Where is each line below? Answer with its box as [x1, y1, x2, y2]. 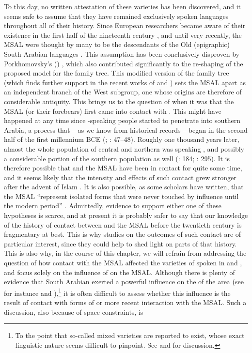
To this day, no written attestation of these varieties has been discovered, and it [4, 1, 241, 11]
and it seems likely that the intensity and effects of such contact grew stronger [4, 172, 236, 182]
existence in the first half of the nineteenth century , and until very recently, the [4, 30, 242, 40]
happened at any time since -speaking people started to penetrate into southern [4, 115, 241, 125]
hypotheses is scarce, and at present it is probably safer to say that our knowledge [4, 210, 248, 220]
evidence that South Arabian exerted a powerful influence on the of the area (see [4, 276, 244, 287]
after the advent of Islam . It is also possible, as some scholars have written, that [4, 182, 244, 192]
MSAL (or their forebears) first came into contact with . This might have [4, 106, 221, 116]
